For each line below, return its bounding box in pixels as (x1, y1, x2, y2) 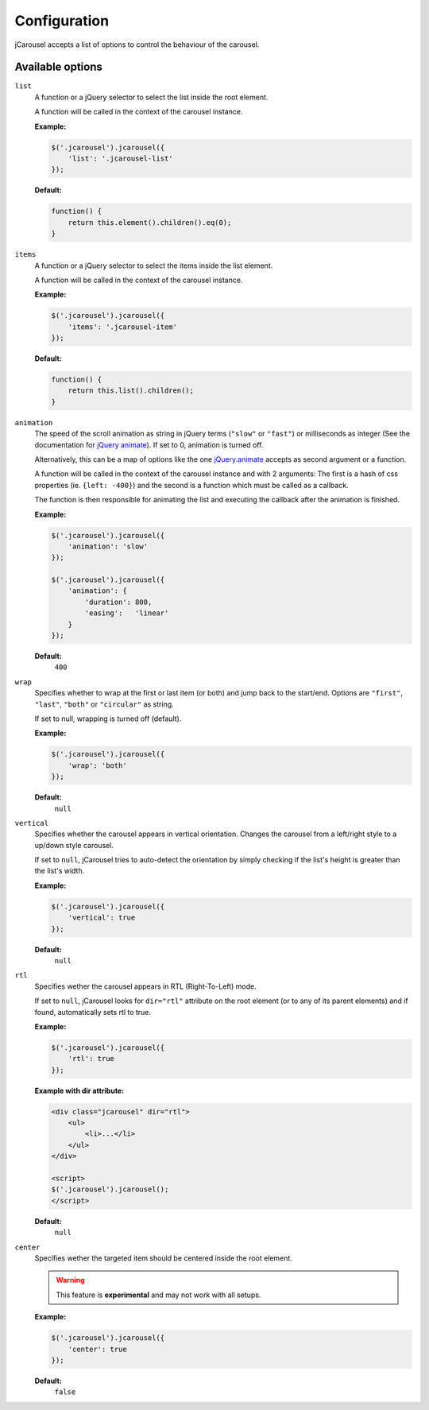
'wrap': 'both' (68, 761, 127, 770)
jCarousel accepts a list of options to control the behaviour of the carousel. (14, 40, 260, 49)
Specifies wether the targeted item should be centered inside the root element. (34, 1253, 293, 1263)
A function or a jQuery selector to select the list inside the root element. (34, 92, 269, 102)
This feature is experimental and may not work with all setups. (56, 1290, 261, 1300)
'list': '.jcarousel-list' (68, 154, 174, 163)
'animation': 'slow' (68, 541, 149, 551)
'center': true (68, 1344, 127, 1354)
